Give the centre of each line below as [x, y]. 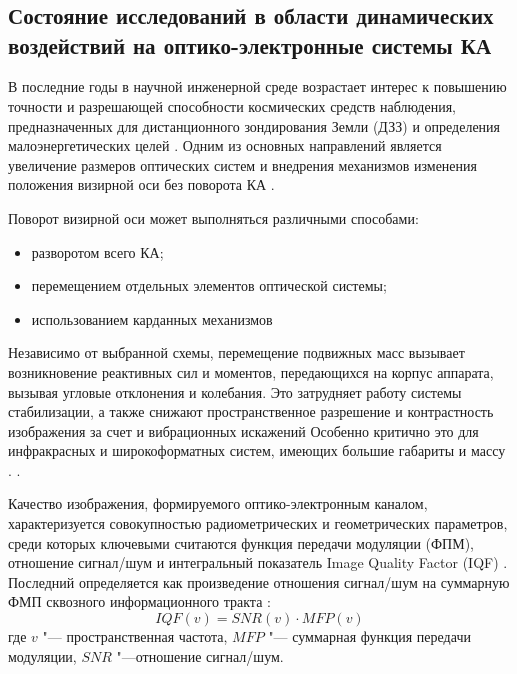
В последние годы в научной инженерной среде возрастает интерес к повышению [257, 86]
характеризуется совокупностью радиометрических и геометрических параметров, [258, 523]
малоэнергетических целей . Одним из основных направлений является [225, 145]
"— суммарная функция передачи [369, 636]
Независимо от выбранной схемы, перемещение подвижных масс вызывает [236, 352]
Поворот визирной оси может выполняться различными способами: [213, 217]
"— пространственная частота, [135, 636]
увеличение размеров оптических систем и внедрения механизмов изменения [242, 164]
